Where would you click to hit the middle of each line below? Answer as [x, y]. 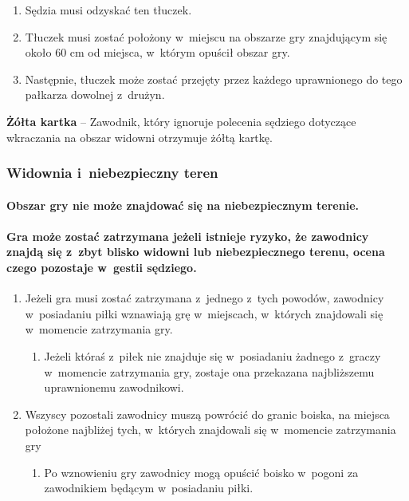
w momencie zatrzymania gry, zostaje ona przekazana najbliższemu [209, 371]
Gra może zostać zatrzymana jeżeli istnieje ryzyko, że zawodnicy [188, 236]
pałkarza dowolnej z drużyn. [95, 95]
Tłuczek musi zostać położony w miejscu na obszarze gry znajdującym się [206, 36]
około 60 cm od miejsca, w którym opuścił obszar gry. [157, 52]
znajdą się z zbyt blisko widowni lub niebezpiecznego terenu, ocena [196, 252]
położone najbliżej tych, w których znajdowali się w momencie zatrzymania [210, 430]
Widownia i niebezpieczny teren [112, 173]
